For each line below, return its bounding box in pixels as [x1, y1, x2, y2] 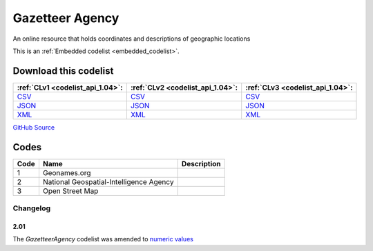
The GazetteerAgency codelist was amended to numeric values [12, 235, 193, 243]
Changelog [12, 203, 51, 213]
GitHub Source [12, 123, 55, 131]
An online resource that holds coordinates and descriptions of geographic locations [12, 34, 251, 43]
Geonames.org [42, 168, 91, 177]
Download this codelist [12, 65, 114, 77]
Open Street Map [42, 186, 99, 196]
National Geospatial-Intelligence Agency [42, 177, 174, 186]
